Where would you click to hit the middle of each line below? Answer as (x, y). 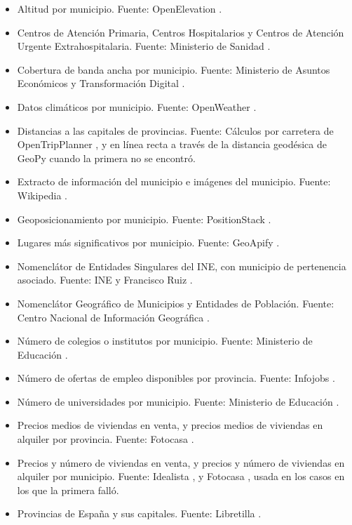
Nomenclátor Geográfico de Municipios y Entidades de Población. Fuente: (176, 303)
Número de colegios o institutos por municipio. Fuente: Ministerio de (165, 341)
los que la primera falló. (68, 490)
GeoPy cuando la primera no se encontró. (106, 158)
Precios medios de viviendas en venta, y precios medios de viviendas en (170, 425)
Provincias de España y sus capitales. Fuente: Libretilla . (139, 513)
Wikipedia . (42, 195)
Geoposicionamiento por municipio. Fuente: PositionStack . (144, 219)
